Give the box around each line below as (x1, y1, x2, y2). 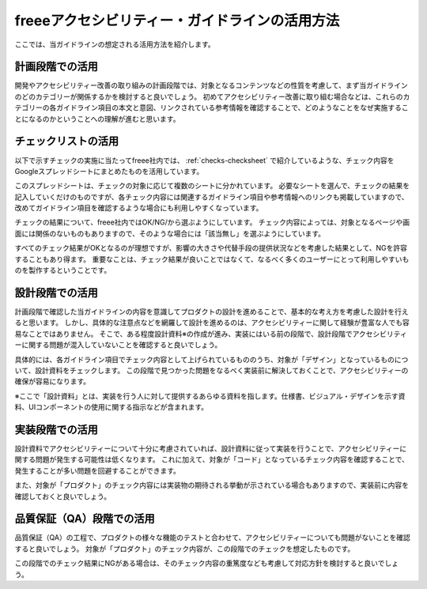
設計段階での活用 (14, 285, 98, 300)
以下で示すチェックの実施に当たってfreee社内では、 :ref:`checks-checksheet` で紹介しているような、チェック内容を (14, 155, 395, 165)
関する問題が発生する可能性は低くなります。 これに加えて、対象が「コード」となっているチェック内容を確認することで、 (14, 455, 410, 464)
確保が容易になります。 (14, 376, 91, 387)
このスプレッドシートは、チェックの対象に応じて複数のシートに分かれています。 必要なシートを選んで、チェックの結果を (14, 181, 410, 191)
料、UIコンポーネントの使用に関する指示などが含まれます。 (14, 402, 209, 412)
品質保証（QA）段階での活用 (14, 512, 156, 526)
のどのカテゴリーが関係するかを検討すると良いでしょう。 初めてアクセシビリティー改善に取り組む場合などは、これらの (14, 92, 403, 101)
